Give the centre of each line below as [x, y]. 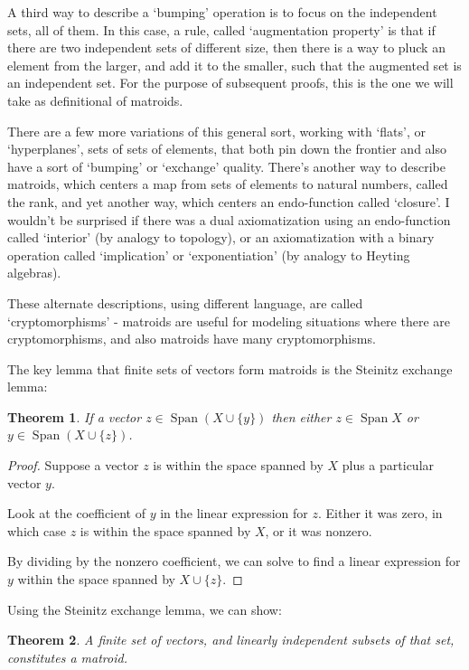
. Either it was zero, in [380, 513]
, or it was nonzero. [319, 530]
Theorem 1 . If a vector [75, 416]
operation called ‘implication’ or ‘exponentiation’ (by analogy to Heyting [209, 255]
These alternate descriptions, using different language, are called [185, 302]
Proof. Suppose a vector [73, 465]
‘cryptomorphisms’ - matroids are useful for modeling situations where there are [229, 321]
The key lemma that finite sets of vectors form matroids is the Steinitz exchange [230, 368]
